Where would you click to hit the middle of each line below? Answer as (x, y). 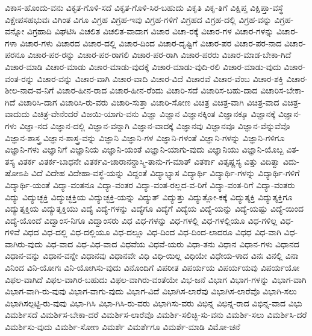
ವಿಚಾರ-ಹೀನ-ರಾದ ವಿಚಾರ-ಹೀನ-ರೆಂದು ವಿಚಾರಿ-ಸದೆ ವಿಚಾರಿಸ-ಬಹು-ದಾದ (157, 90)
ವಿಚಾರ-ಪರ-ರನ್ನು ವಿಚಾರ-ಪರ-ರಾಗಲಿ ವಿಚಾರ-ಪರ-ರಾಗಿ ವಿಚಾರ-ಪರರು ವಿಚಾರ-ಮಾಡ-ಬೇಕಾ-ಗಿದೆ (159, 55)
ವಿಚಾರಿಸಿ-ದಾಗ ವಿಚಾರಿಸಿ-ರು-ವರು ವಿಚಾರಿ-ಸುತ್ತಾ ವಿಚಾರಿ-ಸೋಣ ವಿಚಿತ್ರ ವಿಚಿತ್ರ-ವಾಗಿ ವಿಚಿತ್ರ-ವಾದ (148, 102)
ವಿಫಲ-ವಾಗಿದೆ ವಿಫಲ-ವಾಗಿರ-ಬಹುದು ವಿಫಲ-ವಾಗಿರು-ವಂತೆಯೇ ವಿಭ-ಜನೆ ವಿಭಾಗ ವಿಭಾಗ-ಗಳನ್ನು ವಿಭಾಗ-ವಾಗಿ (156, 279)
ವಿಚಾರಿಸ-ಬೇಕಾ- (282, 90)
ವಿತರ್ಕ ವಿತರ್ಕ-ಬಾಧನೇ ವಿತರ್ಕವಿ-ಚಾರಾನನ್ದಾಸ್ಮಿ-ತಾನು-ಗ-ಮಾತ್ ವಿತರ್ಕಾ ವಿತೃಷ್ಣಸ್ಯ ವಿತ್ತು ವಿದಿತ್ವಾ (149, 161)
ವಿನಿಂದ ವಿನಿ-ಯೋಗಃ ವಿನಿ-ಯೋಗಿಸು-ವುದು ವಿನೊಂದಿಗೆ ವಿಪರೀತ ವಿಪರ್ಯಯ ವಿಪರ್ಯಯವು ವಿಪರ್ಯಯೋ (152, 268)
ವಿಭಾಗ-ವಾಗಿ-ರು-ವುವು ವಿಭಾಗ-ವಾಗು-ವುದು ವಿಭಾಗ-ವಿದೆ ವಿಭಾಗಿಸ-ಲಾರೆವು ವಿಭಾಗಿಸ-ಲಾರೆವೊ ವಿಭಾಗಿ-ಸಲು (151, 291)
